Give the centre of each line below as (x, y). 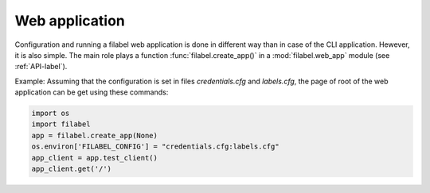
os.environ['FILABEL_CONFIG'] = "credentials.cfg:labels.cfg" (155, 147)
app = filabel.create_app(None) (95, 135)
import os (51, 114)
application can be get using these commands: (92, 92)
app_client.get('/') (71, 169)
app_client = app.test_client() (95, 158)
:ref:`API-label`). (41, 67)
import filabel (61, 124)
